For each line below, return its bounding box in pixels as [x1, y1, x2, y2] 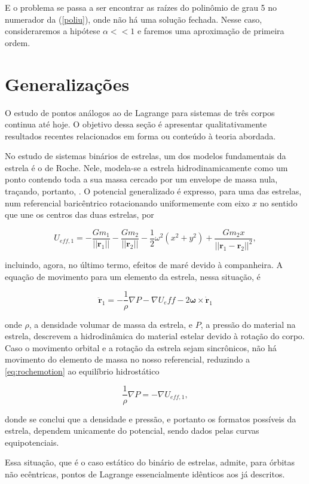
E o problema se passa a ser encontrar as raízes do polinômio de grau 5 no [5, 1, 277, 13]
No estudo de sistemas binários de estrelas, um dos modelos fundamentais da [5, 150, 286, 162]
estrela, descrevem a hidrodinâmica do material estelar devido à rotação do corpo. [5, 330, 305, 342]
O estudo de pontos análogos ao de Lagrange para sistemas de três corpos [5, 106, 275, 118]
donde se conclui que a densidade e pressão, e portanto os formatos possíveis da [5, 412, 296, 425]
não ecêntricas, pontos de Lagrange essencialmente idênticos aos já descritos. [5, 467, 285, 480]
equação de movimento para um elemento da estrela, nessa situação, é [5, 270, 261, 282]
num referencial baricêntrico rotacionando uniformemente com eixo [5, 196, 250, 209]
